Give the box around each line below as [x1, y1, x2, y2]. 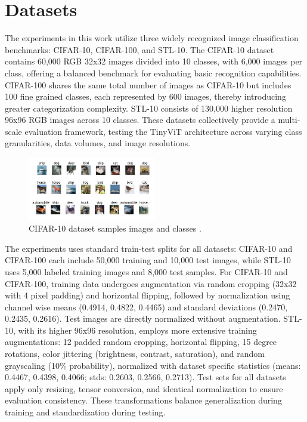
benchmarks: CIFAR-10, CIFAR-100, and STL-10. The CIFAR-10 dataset [5, 43, 274, 56]
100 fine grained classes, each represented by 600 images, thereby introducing [5, 90, 286, 103]
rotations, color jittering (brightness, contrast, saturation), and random [5, 347, 265, 360]
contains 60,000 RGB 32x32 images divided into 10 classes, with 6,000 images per [5, 55, 303, 67]
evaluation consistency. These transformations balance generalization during [5, 394, 282, 406]
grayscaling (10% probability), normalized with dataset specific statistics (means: [5, 359, 301, 371]
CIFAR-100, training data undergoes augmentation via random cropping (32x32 [5, 277, 297, 289]
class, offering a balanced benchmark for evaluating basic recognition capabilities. [5, 66, 302, 79]
